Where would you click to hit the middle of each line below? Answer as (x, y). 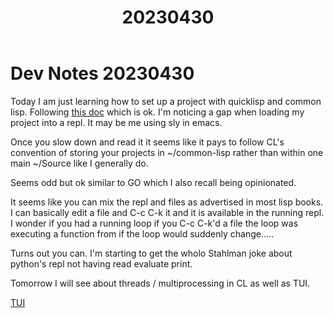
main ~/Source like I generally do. (79, 163)
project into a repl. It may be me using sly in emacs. (116, 122)
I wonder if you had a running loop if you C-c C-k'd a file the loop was (154, 223)
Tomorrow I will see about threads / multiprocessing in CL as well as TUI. (160, 283)
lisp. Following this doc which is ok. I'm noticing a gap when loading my (157, 112)
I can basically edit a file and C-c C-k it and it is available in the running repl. (167, 212)
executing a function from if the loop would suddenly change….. (142, 233)
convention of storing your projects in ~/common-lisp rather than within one (167, 152)
